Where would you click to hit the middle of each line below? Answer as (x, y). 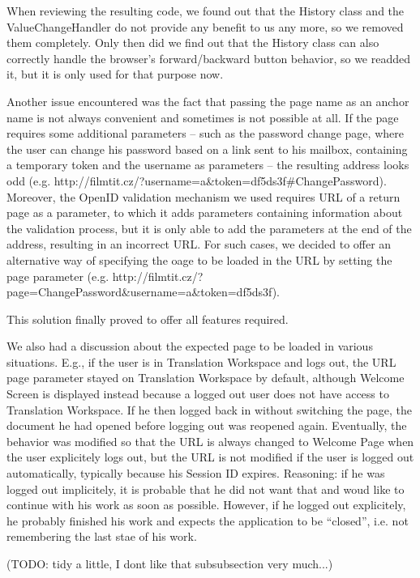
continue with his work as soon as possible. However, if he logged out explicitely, (206, 505)
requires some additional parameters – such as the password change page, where (205, 133)
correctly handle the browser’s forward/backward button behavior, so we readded (208, 58)
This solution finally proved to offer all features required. (148, 319)
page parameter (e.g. (58, 276)
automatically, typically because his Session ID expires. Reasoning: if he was (196, 473)
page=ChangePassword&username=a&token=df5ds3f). (144, 292)
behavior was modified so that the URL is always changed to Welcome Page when (210, 441)
